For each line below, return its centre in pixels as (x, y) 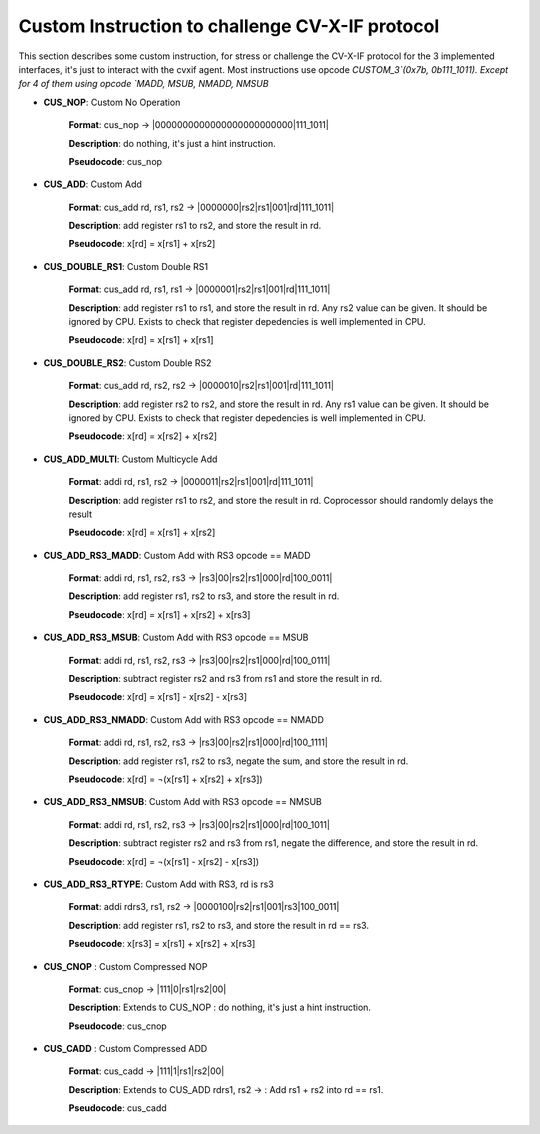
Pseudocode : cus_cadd (117, 1108)
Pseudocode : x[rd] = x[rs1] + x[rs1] (141, 340)
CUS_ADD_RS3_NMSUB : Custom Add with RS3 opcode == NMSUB (182, 802)
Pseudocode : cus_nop (115, 161)
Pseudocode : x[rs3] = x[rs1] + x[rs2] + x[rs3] (162, 944)
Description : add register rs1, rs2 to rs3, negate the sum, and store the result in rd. (238, 761)
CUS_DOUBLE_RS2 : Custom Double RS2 (127, 362)
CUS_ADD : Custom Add (92, 184)
